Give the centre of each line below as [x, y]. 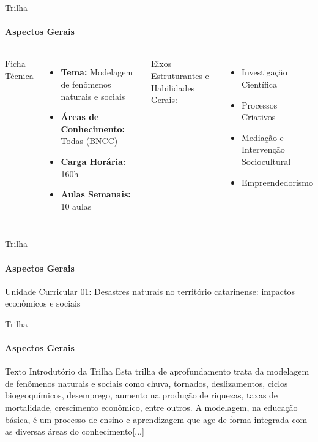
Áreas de [80, 117]
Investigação [264, 72]
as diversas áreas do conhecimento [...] [75, 431]
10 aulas [76, 206]
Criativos [258, 117]
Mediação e [262, 137]
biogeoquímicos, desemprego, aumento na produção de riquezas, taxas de [142, 395]
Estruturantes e [180, 75]
